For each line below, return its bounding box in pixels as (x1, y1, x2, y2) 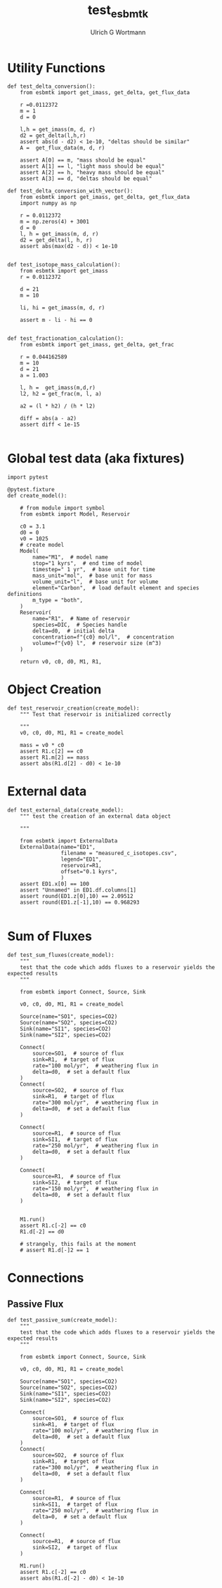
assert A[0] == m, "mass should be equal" (20, 157, 146, 164)
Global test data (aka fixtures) (7, 450, 185, 467)
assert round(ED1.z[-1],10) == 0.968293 (20, 899, 140, 906)
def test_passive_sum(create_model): (7, 1317, 118, 1324)
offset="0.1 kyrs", (60, 868, 118, 876)
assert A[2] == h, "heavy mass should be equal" (20, 169, 165, 176)
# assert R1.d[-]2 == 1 (20, 1247, 90, 1254)
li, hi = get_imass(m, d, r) (20, 304, 105, 311)
